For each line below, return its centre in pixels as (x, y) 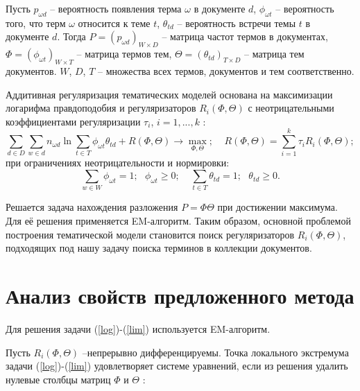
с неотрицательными (291, 108)
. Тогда (71, 36)
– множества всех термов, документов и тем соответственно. (226, 70)
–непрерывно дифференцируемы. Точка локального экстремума (215, 352)
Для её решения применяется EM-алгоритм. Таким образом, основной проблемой (178, 220)
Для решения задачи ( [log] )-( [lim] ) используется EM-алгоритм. (138, 328)
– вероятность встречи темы (237, 23)
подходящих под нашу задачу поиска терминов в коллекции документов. (159, 248)
